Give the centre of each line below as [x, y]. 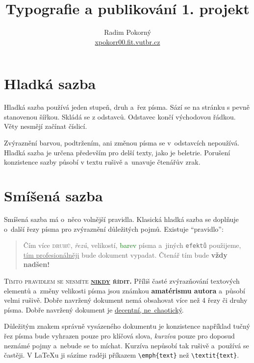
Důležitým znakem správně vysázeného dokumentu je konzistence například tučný [127, 326]
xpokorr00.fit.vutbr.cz [127, 41]
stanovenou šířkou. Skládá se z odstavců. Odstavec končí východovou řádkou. [120, 116]
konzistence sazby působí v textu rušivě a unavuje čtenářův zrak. [102, 162]
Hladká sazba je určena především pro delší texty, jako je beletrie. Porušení [117, 152]
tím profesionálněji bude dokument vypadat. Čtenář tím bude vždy [125, 254]
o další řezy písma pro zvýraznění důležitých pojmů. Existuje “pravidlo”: [114, 229]
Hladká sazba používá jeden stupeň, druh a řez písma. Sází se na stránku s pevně [127, 107]
